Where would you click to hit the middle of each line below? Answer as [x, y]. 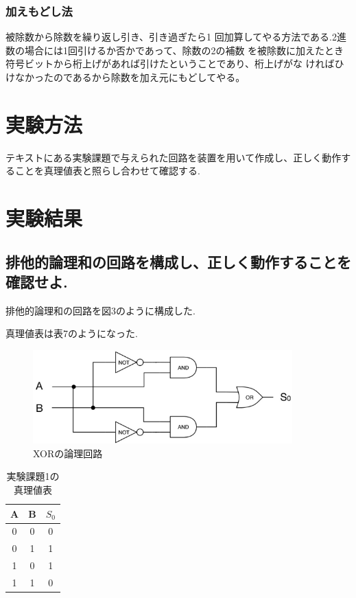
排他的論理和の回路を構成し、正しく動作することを [178, 261]
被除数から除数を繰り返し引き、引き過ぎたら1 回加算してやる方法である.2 [171, 37]
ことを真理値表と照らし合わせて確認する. [107, 171]
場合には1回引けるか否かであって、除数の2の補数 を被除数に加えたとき [184, 50]
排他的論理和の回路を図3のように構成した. [100, 310]
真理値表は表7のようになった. [72, 333]
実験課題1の [33, 476]
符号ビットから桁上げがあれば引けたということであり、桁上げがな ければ [170, 64]
